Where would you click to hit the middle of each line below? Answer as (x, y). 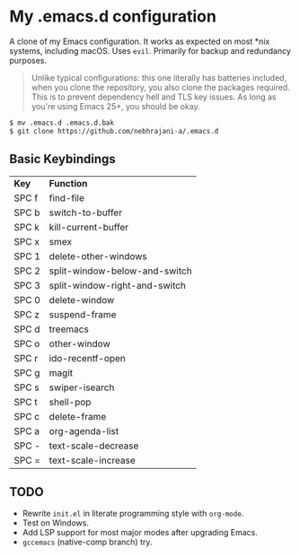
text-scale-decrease (94, 446)
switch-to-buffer (86, 213)
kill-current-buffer (89, 227)
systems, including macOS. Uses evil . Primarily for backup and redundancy (150, 50)
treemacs (69, 329)
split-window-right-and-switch (118, 285)
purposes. (28, 60)
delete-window (82, 300)
